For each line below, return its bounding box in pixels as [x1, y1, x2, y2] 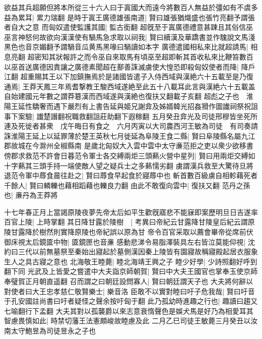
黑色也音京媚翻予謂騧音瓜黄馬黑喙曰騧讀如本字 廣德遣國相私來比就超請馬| [4, 41, 248, 52]
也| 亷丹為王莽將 [4, 190, 58, 200]
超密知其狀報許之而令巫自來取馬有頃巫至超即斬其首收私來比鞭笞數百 [27, 51, 253, 62]
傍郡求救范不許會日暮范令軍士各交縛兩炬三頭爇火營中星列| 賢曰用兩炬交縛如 [4, 150, 255, 160]
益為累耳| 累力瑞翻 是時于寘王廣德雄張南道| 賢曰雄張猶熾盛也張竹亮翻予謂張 [4, 12, 255, 22]
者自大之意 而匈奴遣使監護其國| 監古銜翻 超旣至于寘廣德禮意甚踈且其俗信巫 [4, 22, 253, 32]
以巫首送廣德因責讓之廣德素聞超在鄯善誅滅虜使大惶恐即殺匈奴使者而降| [4, 61, 239, 72]
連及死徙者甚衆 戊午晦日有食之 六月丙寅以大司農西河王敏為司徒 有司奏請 [4, 121, 258, 131]
